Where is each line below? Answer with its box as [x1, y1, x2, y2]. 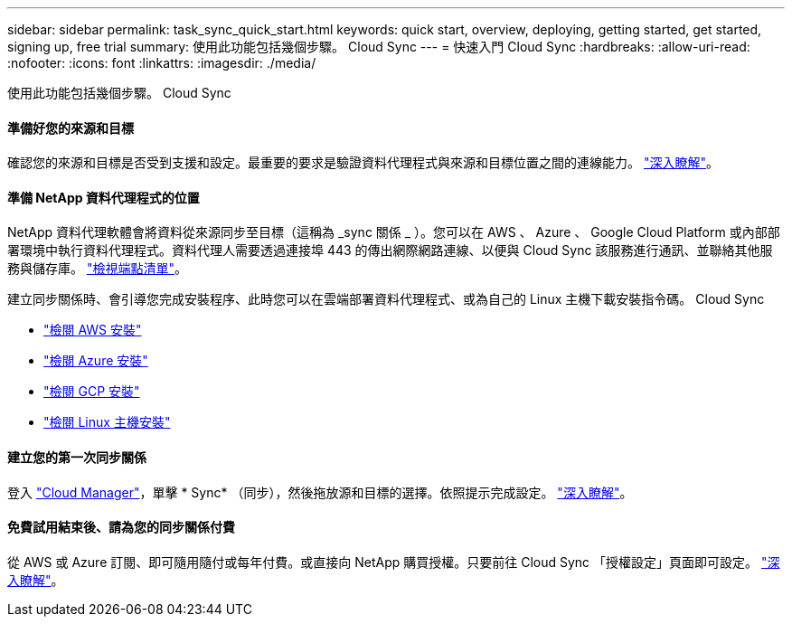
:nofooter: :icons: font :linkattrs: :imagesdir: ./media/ [7, 55, 316, 71]
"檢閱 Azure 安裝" [43, 353, 148, 369]
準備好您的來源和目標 [7, 119, 134, 136]
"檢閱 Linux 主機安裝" [43, 414, 171, 430]
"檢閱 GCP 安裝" [43, 383, 140, 400]
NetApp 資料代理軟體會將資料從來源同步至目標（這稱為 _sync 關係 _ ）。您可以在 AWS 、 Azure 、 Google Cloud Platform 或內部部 [7, 224, 780, 241]
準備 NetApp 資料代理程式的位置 [7, 189, 200, 205]
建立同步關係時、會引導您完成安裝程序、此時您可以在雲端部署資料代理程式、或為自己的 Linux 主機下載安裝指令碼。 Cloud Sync [7, 291, 765, 307]
